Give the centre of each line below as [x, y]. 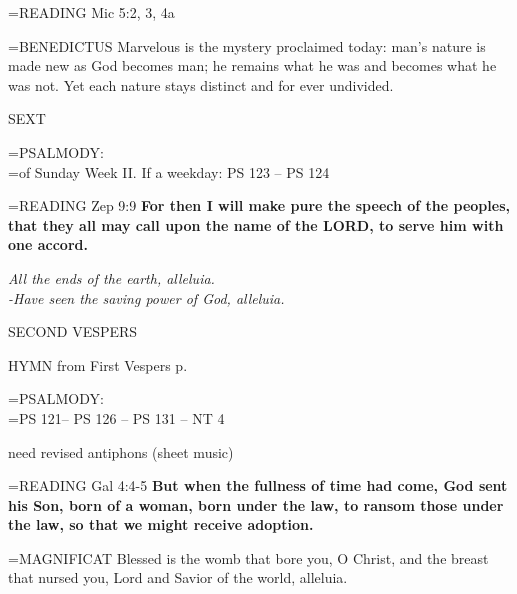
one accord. [48, 244]
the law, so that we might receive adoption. [161, 524]
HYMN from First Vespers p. [98, 364]
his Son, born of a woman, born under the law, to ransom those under [256, 504]
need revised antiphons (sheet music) [121, 451]
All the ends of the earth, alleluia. [111, 277]
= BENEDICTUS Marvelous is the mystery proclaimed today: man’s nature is [247, 45]
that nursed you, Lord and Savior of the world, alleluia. [178, 577]
